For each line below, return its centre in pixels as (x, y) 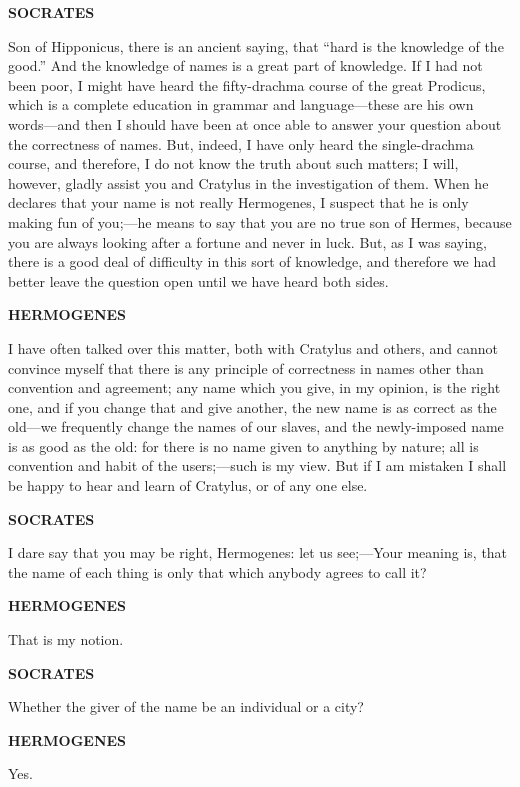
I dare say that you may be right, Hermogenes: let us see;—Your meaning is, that (258, 552)
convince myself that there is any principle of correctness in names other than (246, 367)
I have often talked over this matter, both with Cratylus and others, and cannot (253, 347)
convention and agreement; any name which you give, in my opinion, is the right (254, 387)
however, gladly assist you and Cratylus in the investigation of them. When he (248, 182)
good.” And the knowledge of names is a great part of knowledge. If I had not (245, 65)
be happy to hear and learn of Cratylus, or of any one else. (188, 485)
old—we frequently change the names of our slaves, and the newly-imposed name (256, 426)
